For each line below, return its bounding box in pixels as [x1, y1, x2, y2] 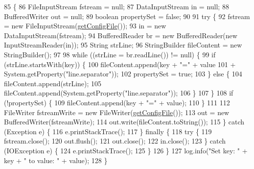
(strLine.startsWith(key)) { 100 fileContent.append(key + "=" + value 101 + [4, 59, 236, 69]
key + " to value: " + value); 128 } [4, 155, 108, 165]
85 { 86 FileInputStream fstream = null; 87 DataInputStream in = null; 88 [4, 1, 229, 11]
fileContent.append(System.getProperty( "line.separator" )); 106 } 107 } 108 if [4, 88, 233, 98]
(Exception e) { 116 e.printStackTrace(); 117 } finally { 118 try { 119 [4, 126, 212, 136]
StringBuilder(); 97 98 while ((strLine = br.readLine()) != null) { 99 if [4, 49, 216, 59]
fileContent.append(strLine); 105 [4, 78, 102, 88]
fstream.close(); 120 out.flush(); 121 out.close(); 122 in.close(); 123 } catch [4, 136, 226, 146]
